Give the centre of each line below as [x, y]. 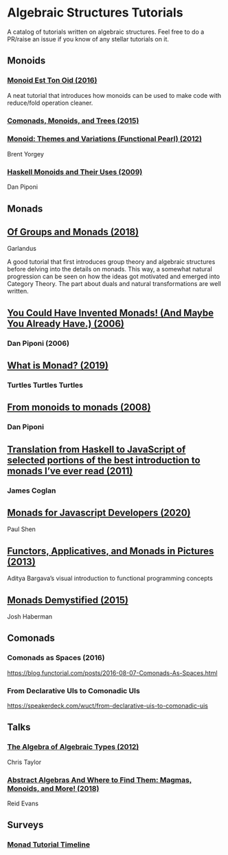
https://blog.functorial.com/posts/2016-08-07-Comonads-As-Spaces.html [112, 672]
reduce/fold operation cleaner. [50, 103]
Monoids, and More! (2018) [53, 788]
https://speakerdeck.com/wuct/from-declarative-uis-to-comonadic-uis [107, 706]
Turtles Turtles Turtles [45, 385]
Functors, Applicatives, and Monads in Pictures [111, 551]
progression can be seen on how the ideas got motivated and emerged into [114, 276]
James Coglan [32, 491]
